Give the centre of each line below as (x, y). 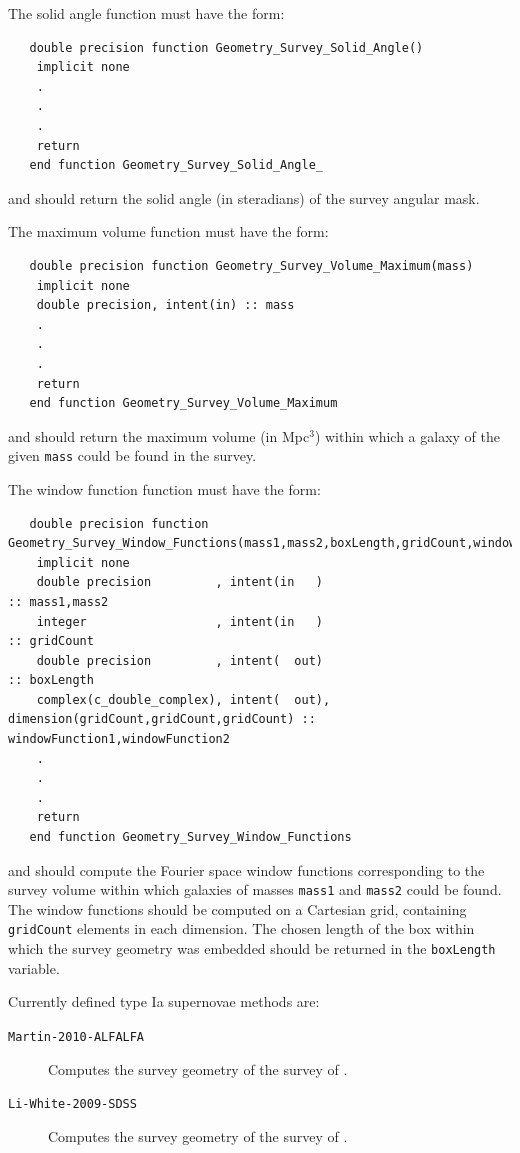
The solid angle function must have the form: (146, 13)
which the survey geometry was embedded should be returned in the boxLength (252, 948)
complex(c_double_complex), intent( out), (183, 699)
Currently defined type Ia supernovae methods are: (164, 1001)
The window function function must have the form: (164, 488)
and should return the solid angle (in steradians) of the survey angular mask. (244, 197)
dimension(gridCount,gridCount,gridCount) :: (162, 719)
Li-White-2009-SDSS (72, 1104)
